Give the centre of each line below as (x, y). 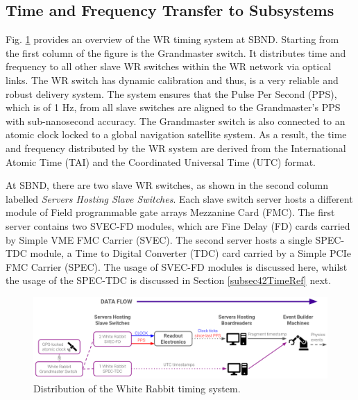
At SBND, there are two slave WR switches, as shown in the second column (167, 185)
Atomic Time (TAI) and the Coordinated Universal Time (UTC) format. (161, 161)
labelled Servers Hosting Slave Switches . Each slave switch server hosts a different (179, 198)
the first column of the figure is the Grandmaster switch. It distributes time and (176, 52)
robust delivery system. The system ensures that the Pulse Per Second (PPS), (171, 93)
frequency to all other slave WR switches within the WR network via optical (169, 66)
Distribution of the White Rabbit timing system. (137, 389)
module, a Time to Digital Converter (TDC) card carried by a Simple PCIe (190, 253)
